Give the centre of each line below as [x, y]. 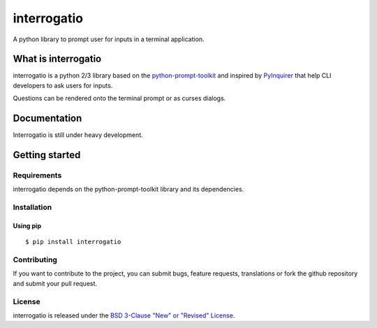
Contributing [35, 260]
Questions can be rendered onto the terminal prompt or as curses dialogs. [119, 99]
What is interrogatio [57, 59]
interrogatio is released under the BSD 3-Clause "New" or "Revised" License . [124, 315]
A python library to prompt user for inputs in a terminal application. [109, 39]
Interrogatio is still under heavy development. [78, 135]
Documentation [47, 119]
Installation [32, 208]
